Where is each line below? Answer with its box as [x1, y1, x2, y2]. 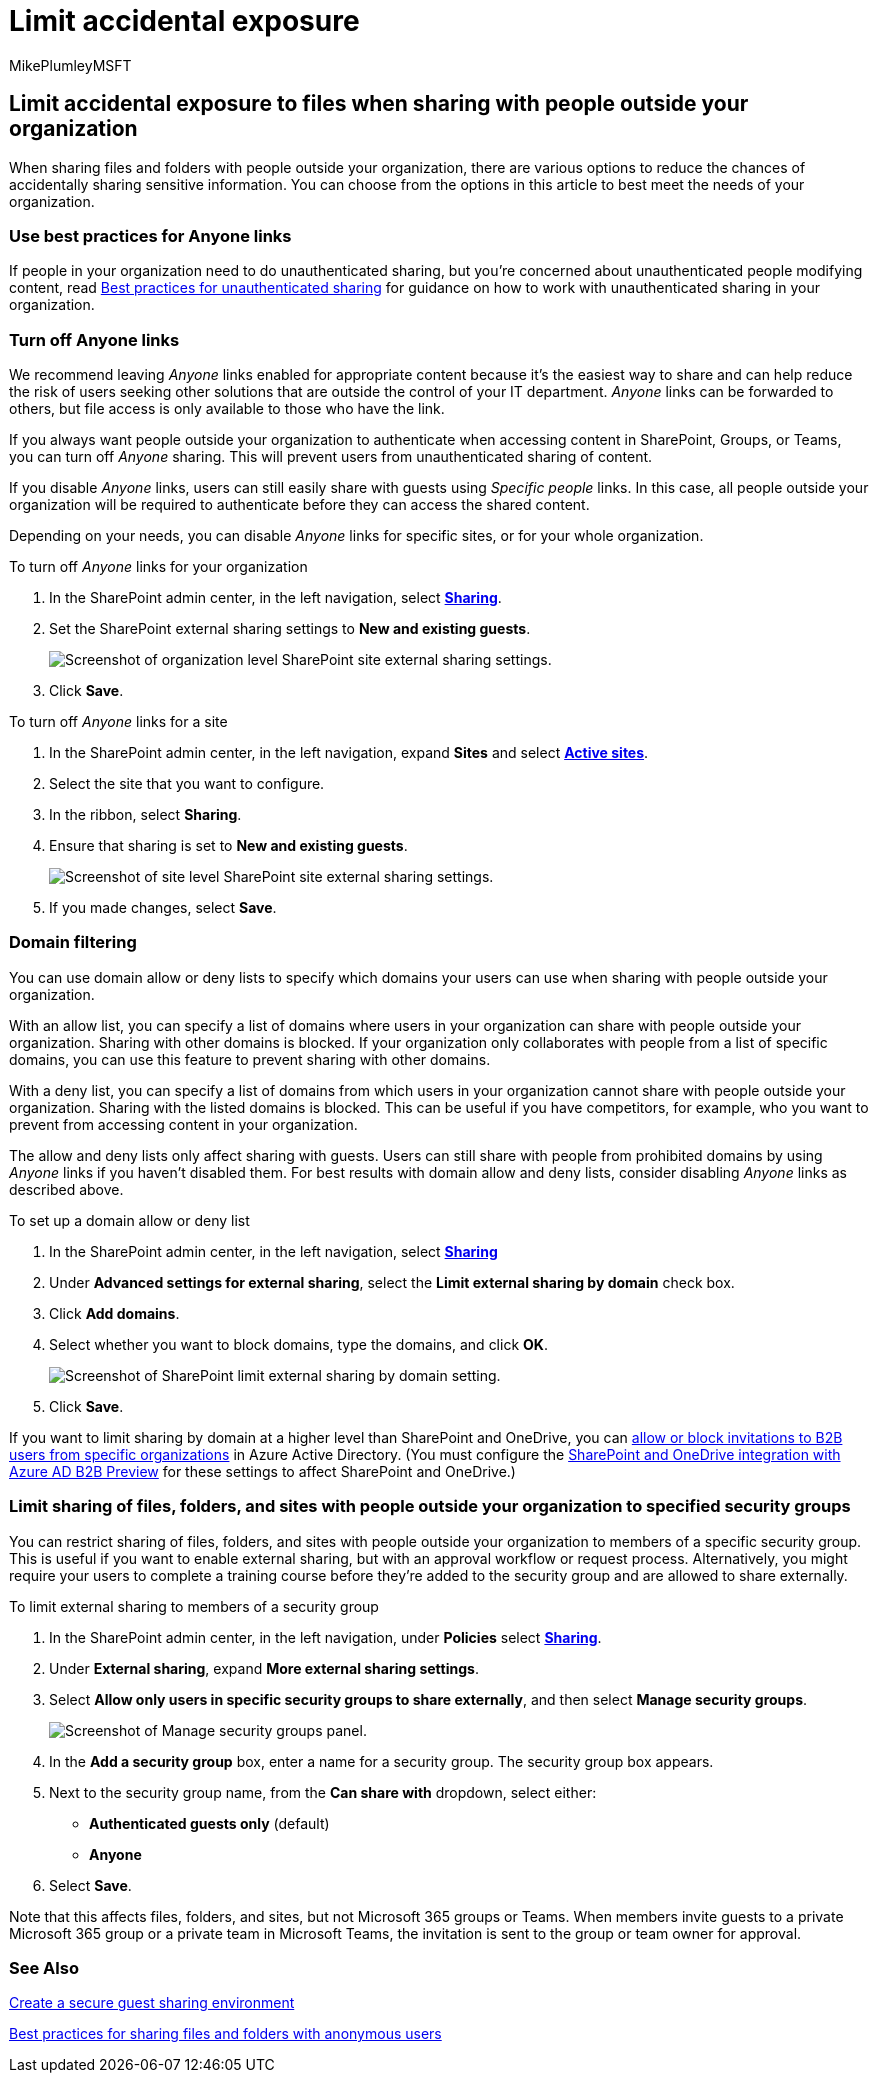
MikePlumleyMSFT [9, 56, 132, 74]
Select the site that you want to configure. [49, 775, 325, 793]
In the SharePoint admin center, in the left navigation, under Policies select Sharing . [49, 1628, 602, 1646]
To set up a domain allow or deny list [9, 1211, 250, 1229]
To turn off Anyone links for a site [9, 713, 228, 731]
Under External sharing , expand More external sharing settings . [49, 1659, 479, 1677]
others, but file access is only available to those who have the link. [9, 400, 445, 418]
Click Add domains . [49, 1304, 180, 1322]
